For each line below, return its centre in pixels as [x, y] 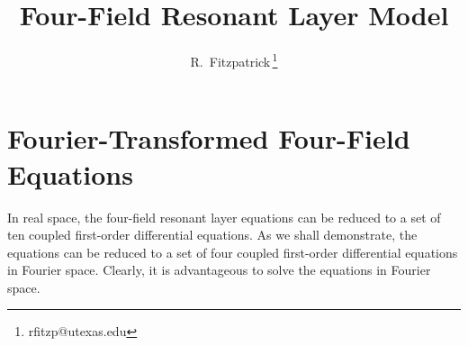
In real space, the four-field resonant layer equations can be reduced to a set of [224, 217]
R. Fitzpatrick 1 [234, 60]
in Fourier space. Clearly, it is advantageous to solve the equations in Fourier [219, 270]
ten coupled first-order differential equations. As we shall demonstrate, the [212, 235]
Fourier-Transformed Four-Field [209, 138]
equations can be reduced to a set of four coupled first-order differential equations [233, 252]
